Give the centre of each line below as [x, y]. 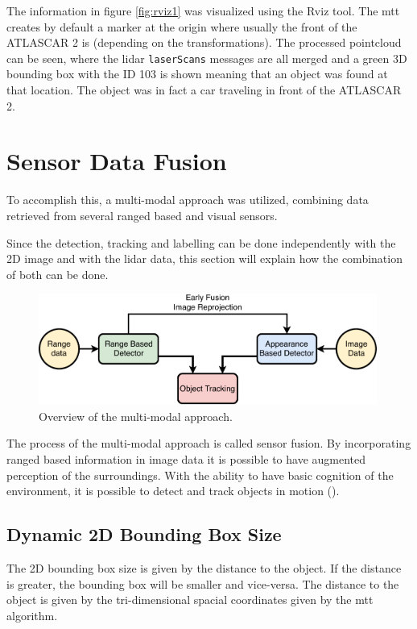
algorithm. [32, 615]
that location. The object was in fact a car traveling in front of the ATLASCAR [204, 90]
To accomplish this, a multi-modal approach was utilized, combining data [188, 200]
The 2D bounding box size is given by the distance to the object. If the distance [204, 567]
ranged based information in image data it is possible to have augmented [186, 458]
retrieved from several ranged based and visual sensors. [142, 215]
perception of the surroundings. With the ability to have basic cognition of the [200, 475]
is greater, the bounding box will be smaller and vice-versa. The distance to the [203, 583]
